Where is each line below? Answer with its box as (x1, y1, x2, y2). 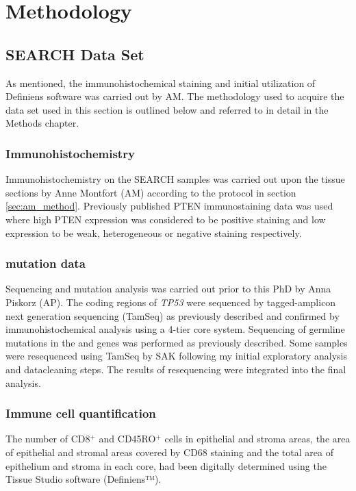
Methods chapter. (5, 116, 79, 130)
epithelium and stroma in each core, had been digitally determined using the (5, 458, 327, 473)
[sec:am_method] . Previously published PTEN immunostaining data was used (5, 199, 333, 213)
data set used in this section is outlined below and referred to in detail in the (5, 102, 329, 116)
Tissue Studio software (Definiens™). (5, 472, 162, 486)
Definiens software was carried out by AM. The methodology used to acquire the (5, 89, 344, 103)
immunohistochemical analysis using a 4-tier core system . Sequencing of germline (5, 322, 345, 336)
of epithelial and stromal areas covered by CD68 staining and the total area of (5, 444, 333, 459)
